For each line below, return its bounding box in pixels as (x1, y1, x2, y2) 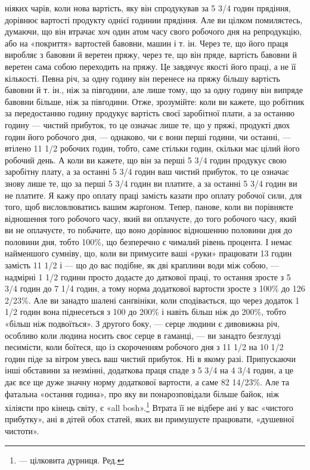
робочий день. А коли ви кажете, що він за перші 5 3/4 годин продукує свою (5, 153, 287, 166)
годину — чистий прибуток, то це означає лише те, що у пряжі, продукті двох (5, 118, 290, 131)
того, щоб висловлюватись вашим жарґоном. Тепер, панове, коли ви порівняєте (5, 200, 293, 213)
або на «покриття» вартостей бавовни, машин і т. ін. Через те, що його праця (5, 36, 289, 49)
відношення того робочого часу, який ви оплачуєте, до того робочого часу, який (5, 212, 297, 224)
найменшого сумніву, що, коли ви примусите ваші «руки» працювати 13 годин (5, 247, 292, 259)
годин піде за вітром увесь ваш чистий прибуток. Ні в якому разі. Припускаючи (5, 352, 296, 364)
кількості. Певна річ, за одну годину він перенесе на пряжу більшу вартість (5, 72, 280, 84)
